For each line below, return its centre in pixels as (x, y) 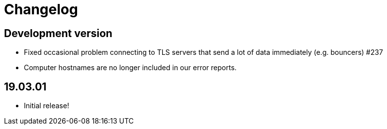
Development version (58, 33)
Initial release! (47, 106)
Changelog (41, 9)
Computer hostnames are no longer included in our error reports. (130, 68)
